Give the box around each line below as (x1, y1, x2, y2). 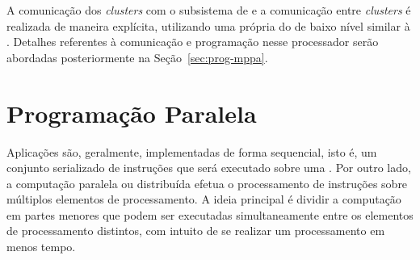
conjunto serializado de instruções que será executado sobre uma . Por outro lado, (6, 159, 411, 176)
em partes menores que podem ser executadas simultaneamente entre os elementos (6, 206, 414, 223)
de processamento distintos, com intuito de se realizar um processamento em (6, 222, 385, 239)
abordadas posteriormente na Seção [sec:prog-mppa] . (6, 48, 268, 65)
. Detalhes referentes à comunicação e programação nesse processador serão (6, 33, 379, 50)
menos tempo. (6, 238, 76, 255)
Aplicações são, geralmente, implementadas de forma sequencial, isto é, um (6, 143, 377, 160)
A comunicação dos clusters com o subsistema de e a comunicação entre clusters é (6, 2, 411, 18)
